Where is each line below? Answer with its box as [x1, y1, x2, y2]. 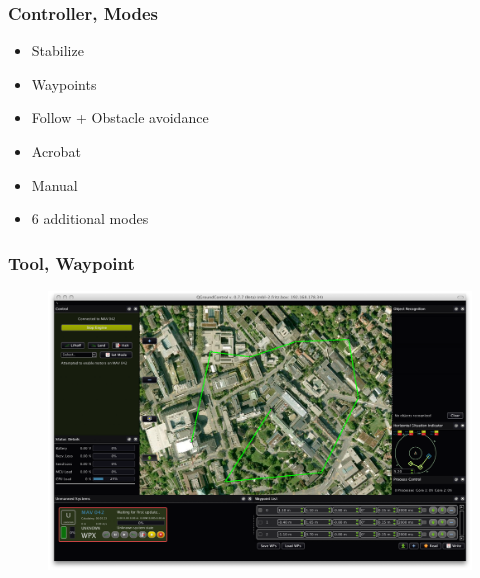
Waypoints [31, 73, 97, 94]
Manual [31, 174, 78, 195]
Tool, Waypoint [8, 250, 135, 275]
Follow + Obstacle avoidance [31, 107, 209, 128]
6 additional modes [31, 208, 149, 229]
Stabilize [31, 40, 84, 61]
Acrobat [31, 141, 81, 161]
